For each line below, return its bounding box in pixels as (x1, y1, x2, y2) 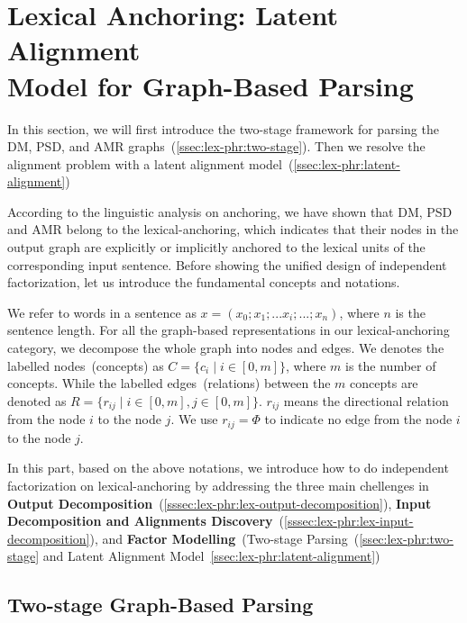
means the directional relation (283, 391, 449, 410)
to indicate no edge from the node (264, 410, 453, 429)
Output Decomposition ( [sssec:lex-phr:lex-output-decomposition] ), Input (7, 493, 432, 512)
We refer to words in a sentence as (7, 302, 197, 321)
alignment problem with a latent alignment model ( (7, 154, 294, 173)
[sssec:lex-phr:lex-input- (284, 511, 414, 530)
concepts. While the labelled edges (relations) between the (7, 374, 331, 393)
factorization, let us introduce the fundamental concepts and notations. (7, 273, 400, 292)
